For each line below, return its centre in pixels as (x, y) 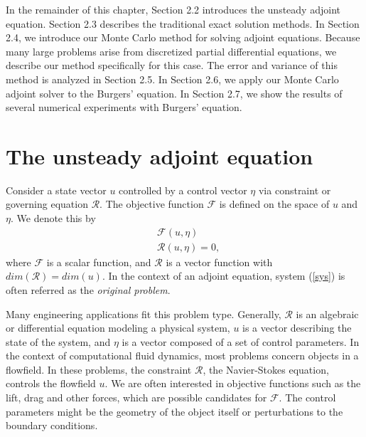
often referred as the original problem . (88, 289)
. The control (307, 397)
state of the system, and (58, 341)
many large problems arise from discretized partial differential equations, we (171, 51)
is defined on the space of (274, 204)
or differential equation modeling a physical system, (118, 328)
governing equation (47, 204)
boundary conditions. (52, 425)
